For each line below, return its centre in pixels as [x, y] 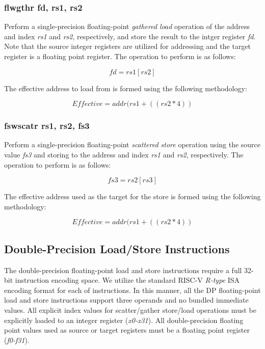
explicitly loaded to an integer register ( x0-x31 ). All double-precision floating [124, 320]
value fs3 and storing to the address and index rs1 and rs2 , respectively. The [124, 154]
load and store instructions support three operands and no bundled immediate [126, 300]
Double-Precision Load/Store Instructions [117, 248]
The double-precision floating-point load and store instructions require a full [123, 270]
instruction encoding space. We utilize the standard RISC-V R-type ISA [127, 280]
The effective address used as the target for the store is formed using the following [132, 196]
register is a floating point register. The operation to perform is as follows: [120, 56]
